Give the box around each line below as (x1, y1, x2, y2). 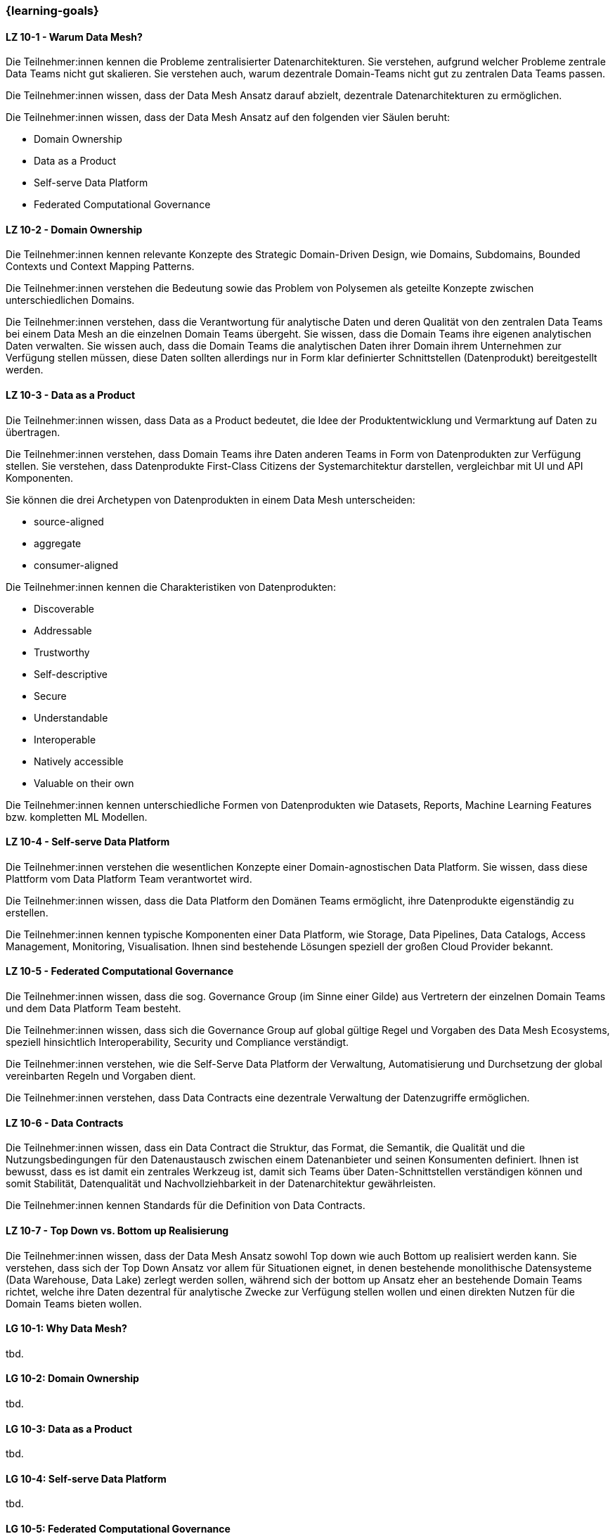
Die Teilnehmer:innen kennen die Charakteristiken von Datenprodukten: (6, 580, 336, 593)
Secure (34, 689, 67, 702)
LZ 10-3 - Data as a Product (6, 389, 136, 402)
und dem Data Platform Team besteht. (6, 1002, 181, 1015)
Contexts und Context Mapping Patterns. (6, 260, 195, 273)
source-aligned (34, 515, 104, 528)
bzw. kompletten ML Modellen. (6, 810, 148, 823)
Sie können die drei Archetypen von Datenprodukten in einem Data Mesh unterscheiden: (6, 493, 415, 506)
